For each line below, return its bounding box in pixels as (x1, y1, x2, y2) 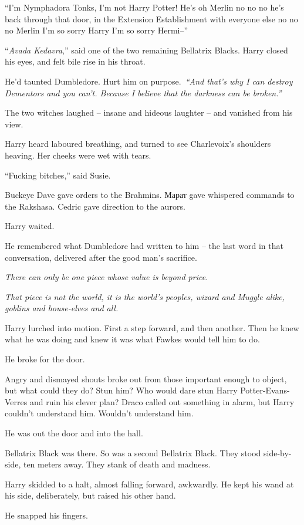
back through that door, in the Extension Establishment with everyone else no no (5, 12, 298, 25)
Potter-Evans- (240, 384, 290, 396)
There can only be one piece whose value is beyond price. (5, 271, 208, 283)
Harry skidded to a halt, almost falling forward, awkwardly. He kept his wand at (5, 477, 294, 490)
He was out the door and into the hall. (5, 427, 143, 439)
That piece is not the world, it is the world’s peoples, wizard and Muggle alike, (5, 290, 285, 302)
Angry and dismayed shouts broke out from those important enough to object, (5, 372, 287, 385)
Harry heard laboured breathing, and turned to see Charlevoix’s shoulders (5, 137, 271, 150)
